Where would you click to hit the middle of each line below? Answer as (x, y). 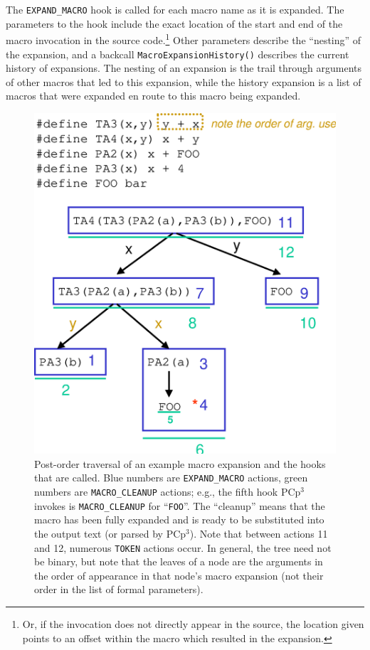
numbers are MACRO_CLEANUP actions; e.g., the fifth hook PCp (168, 491)
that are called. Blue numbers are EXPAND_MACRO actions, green (171, 478)
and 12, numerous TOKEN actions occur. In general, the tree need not (183, 547)
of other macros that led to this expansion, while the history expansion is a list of (184, 81)
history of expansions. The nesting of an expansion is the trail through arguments (184, 68)
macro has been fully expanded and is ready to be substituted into (179, 520)
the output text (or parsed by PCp (110, 533)
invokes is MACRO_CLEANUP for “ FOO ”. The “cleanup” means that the (180, 505)
